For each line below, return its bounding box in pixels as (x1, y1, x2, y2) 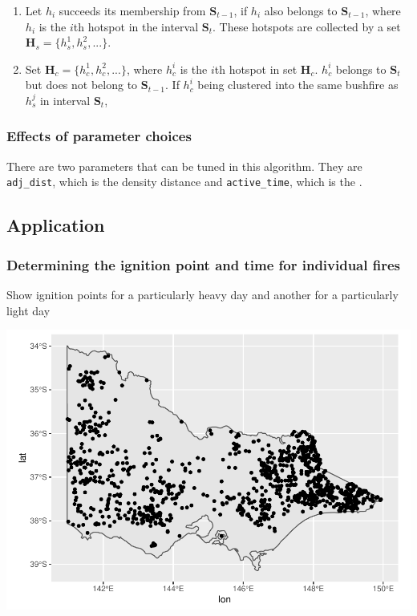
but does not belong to (25, 76, 138, 93)
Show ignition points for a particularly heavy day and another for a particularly (6, 286, 399, 303)
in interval (39, 91, 91, 108)
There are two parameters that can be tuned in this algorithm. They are (6, 157, 362, 174)
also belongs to (264, 2, 338, 18)
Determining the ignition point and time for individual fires (6, 254, 401, 274)
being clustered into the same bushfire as (197, 76, 399, 93)
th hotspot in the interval (73, 18, 199, 34)
